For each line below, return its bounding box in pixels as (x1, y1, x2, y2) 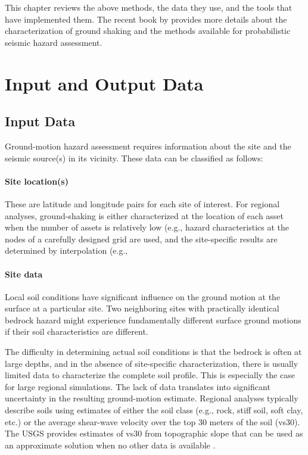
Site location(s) (5, 174, 69, 187)
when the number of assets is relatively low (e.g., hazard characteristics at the (5, 221, 289, 233)
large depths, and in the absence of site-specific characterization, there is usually (5, 357, 298, 369)
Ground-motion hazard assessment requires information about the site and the (5, 139, 291, 152)
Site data (5, 267, 43, 280)
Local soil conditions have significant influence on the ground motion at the (5, 290, 281, 303)
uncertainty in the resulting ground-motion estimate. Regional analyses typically (5, 392, 298, 404)
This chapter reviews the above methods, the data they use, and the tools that (5, 1, 293, 13)
